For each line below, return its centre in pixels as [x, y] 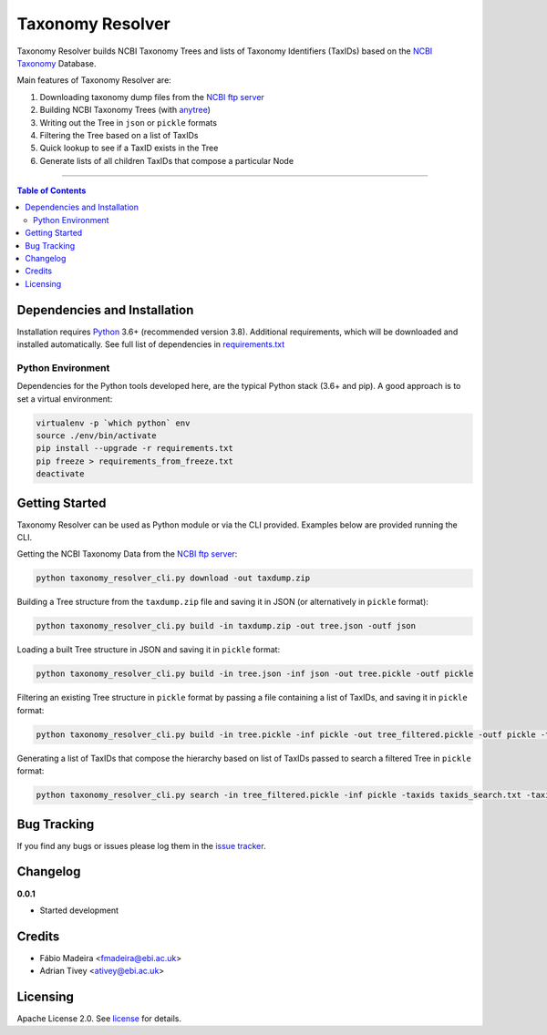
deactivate [60, 474]
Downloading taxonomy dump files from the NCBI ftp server [152, 97]
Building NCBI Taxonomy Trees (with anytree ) [125, 110]
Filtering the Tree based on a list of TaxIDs [119, 135]
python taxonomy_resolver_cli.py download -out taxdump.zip [173, 578]
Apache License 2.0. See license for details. [99, 1019]
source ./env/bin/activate [96, 436]
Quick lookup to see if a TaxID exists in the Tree [129, 148]
